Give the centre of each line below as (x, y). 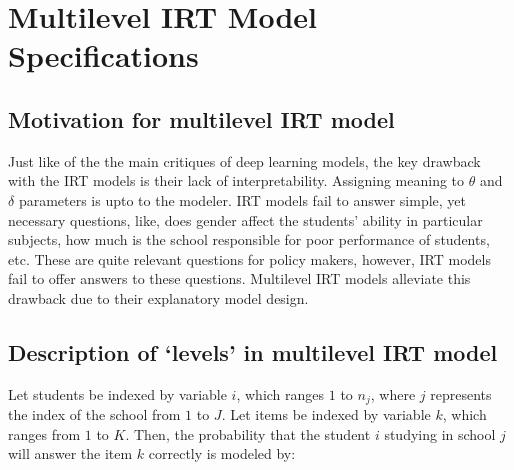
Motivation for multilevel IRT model (201, 118)
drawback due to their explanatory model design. (158, 297)
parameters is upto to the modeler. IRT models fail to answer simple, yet (242, 199)
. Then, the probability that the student (248, 433)
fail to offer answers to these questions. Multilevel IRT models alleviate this (239, 278)
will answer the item (70, 453)
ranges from (44, 433)
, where (393, 393)
